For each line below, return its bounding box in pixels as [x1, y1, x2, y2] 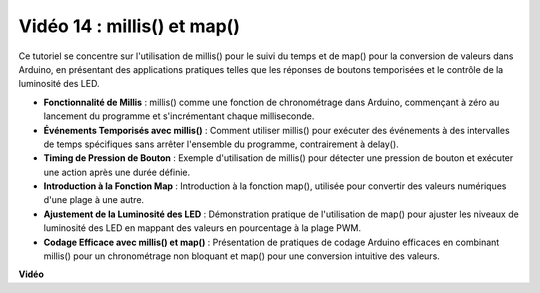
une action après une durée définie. [43, 166, 191, 178]
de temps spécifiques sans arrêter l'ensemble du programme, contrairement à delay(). [43, 138, 399, 150]
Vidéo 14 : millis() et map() [18, 15, 240, 37]
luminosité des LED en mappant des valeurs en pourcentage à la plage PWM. [43, 222, 362, 234]
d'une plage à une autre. [43, 194, 145, 206]
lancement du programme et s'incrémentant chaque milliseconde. [43, 110, 315, 122]
